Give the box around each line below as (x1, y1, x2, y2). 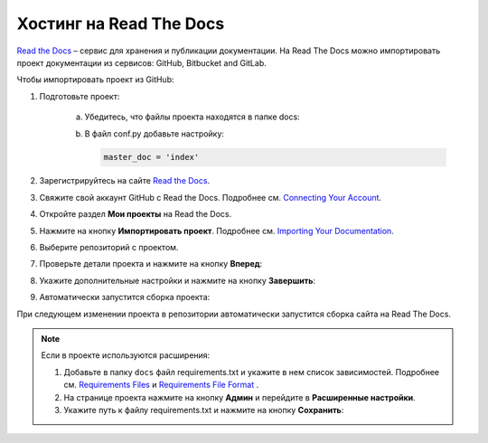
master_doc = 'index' (103, 152, 200, 163)
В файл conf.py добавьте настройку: (84, 127, 225, 139)
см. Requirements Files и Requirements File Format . (63, 380, 259, 391)
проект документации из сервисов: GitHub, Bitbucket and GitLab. (16, 57, 267, 68)
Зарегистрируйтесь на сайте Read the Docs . (39, 175, 211, 186)
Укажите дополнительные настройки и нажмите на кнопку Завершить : (39, 275, 316, 286)
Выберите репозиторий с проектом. (39, 242, 179, 253)
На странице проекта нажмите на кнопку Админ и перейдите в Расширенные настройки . (63, 391, 416, 402)
